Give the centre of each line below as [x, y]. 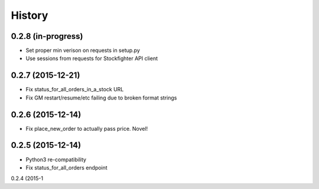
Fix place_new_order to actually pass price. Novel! [87, 128]
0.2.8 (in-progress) [47, 36]
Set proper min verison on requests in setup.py [83, 51]
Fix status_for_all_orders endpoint [66, 167]
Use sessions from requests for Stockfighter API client [92, 58]
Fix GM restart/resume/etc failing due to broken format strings [101, 98]
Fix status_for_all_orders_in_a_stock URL [75, 89]
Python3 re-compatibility [56, 160]
